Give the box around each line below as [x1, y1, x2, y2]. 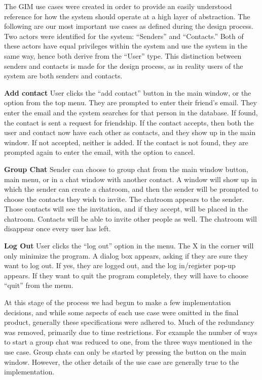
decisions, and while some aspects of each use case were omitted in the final [4, 307, 239, 317]
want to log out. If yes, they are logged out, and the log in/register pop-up [4, 260, 236, 271]
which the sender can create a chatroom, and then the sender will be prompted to [4, 184, 258, 194]
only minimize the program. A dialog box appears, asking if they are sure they [4, 250, 248, 261]
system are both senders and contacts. [4, 70, 123, 81]
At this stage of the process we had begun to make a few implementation [4, 297, 231, 308]
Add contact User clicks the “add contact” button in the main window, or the [4, 87, 251, 98]
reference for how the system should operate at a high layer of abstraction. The [4, 11, 250, 21]
